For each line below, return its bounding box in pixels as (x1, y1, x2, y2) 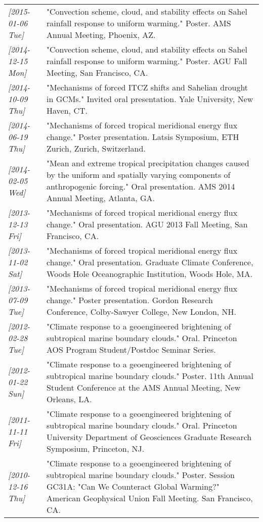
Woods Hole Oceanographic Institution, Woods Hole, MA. (47, 268, 253, 279)
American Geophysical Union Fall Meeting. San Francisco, (47, 492, 253, 504)
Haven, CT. (47, 105, 87, 116)
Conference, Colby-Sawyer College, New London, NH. (47, 306, 237, 317)
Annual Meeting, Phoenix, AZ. (47, 29, 156, 40)
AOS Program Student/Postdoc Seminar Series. (47, 344, 216, 355)
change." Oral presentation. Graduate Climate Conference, (47, 256, 253, 268)
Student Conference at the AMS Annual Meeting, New (47, 382, 241, 393)
